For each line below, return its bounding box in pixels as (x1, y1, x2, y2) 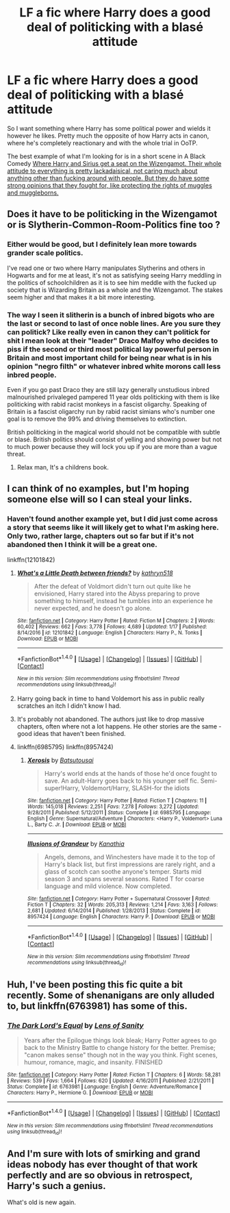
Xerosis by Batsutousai (27, 756, 94, 764)
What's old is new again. (7, 1198, 77, 1207)
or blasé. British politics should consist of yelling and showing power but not (7, 435, 222, 443)
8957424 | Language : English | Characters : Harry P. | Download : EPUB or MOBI (27, 913, 216, 920)
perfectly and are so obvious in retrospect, (7, 1169, 193, 1181)
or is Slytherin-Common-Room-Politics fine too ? (7, 219, 220, 231)
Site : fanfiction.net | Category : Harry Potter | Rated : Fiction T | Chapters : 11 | (27, 797, 207, 804)
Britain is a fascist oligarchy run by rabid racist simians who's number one (7, 407, 216, 415)
